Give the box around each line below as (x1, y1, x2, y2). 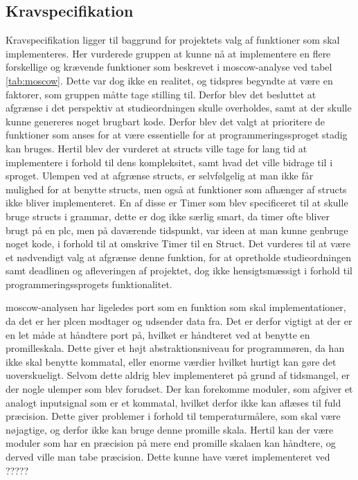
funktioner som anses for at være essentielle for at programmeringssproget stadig (6, 127, 348, 142)
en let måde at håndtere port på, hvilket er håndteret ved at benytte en (6, 327, 310, 341)
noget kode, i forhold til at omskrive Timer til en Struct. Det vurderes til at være (6, 236, 351, 251)
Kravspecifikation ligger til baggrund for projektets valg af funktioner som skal (6, 33, 340, 47)
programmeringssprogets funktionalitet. (6, 276, 172, 291)
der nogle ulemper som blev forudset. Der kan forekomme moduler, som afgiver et (6, 382, 353, 396)
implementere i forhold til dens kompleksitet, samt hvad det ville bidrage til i (6, 154, 333, 169)
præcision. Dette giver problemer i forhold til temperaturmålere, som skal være (6, 409, 341, 423)
